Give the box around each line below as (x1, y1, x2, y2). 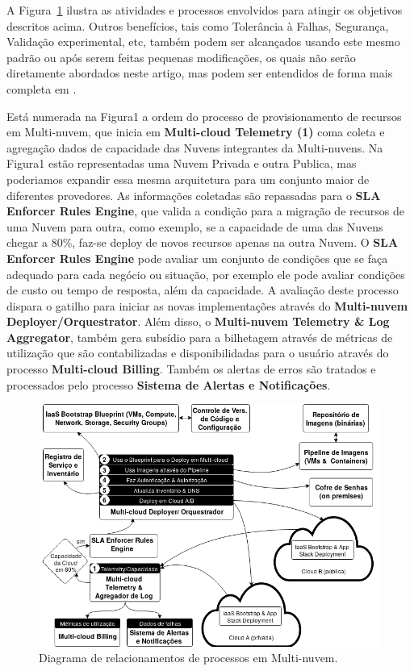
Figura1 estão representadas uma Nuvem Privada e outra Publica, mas (6, 155, 357, 172)
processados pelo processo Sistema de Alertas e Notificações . (6, 376, 331, 393)
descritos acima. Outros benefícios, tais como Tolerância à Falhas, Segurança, (6, 17, 389, 34)
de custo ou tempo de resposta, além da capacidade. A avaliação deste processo (6, 281, 399, 298)
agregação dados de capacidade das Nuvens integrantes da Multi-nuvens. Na (6, 139, 383, 156)
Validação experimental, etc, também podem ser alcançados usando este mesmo (6, 33, 400, 50)
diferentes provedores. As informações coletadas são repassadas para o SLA (6, 186, 381, 203)
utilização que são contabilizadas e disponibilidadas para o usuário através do (6, 344, 389, 361)
